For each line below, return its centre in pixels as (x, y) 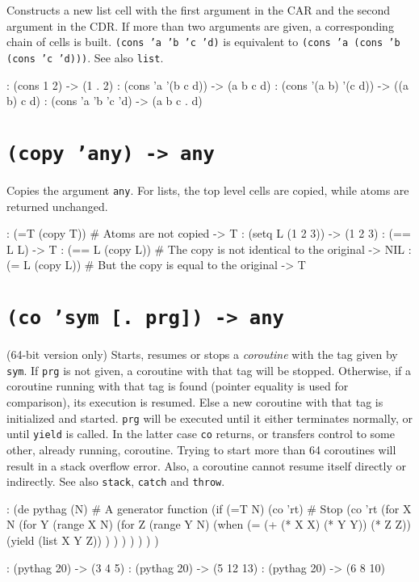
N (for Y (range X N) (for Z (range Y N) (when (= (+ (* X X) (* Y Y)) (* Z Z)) (209, 524)
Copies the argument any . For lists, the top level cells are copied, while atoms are (208, 190)
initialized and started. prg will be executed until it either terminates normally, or (209, 418)
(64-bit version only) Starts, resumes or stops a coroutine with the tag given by (202, 354)
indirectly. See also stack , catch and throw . (116, 481)
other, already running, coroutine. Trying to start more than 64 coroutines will (201, 449)
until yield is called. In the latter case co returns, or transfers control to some (201, 434)
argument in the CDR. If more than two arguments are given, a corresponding (200, 25)
